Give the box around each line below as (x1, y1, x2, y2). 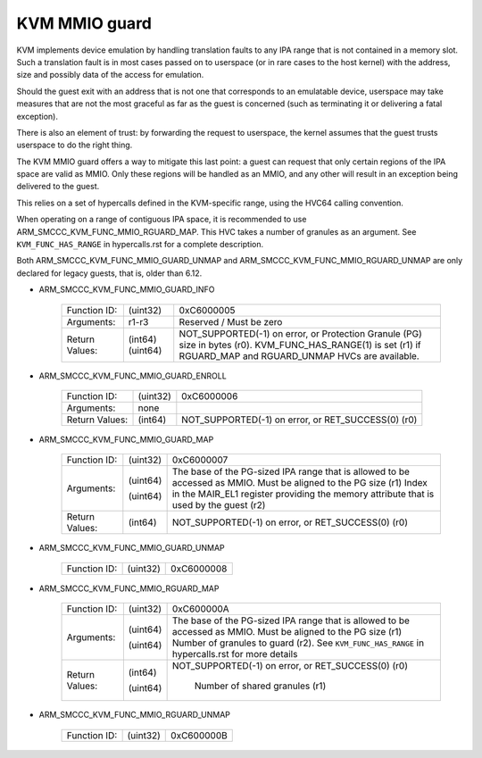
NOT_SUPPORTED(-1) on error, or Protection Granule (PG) (179, 327, 423, 339)
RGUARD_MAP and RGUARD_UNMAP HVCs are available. (179, 349, 420, 362)
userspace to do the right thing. (16, 139, 133, 151)
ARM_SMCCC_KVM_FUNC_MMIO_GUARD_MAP (38, 434, 214, 445)
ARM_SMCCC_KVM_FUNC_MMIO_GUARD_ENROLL (38, 371, 227, 381)
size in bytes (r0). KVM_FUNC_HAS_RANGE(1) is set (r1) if (179, 338, 421, 351)
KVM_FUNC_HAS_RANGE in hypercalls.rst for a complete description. (16, 239, 264, 250)
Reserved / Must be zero (179, 315, 283, 328)
